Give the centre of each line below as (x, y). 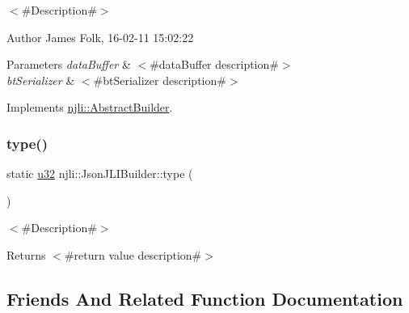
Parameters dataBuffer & (69, 64)
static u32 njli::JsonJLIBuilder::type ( (100, 173)
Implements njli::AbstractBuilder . (90, 107)
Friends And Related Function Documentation (205, 298)
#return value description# (133, 254)
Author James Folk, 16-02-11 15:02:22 (100, 37)
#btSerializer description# (160, 80)
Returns (26, 254)
